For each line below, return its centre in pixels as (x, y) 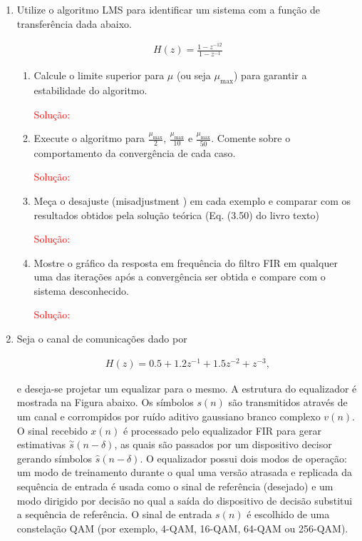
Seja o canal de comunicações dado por (102, 339)
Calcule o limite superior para (99, 75)
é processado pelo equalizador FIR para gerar (222, 430)
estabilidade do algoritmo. (90, 90)
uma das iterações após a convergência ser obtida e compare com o (180, 277)
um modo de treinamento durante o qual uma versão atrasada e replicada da (184, 472)
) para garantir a (270, 75)
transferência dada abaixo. (74, 23)
